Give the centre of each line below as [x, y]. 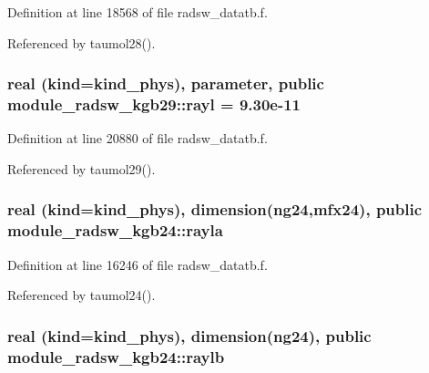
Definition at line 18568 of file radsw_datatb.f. [138, 12]
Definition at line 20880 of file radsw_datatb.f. [138, 138]
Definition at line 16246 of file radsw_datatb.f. [138, 264]
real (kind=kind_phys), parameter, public [166, 83]
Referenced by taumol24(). [82, 295]
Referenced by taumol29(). [82, 168]
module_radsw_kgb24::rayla [115, 230]
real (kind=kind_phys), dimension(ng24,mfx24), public [215, 209]
